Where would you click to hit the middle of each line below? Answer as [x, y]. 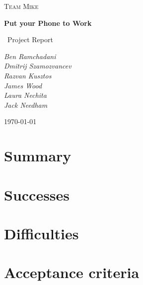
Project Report [30, 39]
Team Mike [21, 6]
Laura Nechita [25, 95]
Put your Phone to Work [48, 23]
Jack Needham [26, 105]
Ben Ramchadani [30, 56]
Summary [38, 156]
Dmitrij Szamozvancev [38, 66]
